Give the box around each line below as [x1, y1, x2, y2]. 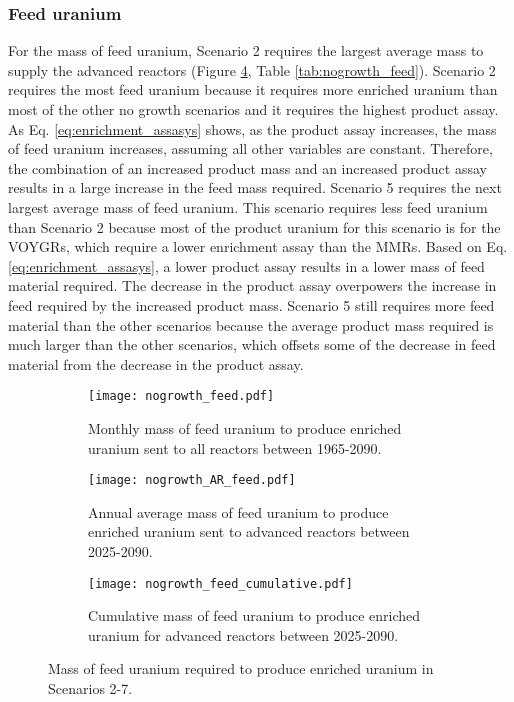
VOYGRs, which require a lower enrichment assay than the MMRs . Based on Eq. [8, 236, 508, 257]
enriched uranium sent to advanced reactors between [88, 521, 410, 542]
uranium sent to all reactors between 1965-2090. [88, 437, 382, 458]
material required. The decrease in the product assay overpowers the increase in [8, 275, 497, 296]
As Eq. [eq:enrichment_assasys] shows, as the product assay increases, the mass [8, 118, 497, 139]
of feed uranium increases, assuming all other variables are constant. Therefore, [8, 138, 493, 159]
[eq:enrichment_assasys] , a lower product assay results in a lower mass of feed [8, 255, 485, 276]
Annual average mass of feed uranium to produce [88, 501, 389, 522]
